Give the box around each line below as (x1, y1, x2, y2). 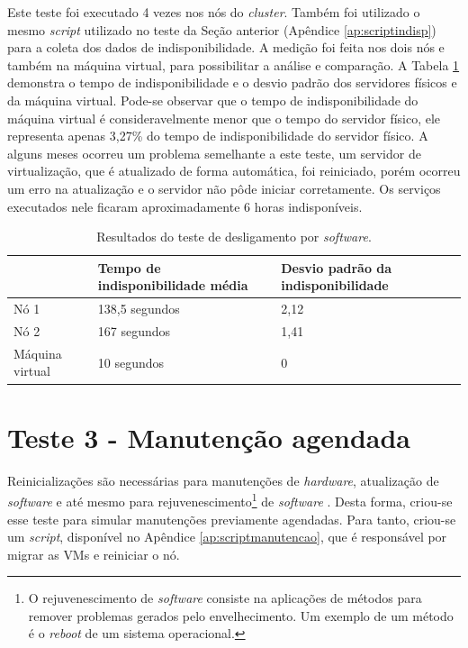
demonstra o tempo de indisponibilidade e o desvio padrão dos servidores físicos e (7, 73, 457, 92)
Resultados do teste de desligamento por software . (96, 227, 372, 246)
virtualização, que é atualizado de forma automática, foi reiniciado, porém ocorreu (7, 161, 461, 180)
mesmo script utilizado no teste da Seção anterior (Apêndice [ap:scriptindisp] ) (7, 20, 436, 39)
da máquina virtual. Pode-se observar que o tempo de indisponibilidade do (7, 90, 418, 109)
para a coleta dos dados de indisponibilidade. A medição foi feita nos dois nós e (7, 38, 445, 57)
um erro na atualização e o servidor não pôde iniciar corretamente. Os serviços (7, 178, 441, 197)
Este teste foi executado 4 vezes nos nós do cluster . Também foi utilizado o (7, 3, 420, 21)
